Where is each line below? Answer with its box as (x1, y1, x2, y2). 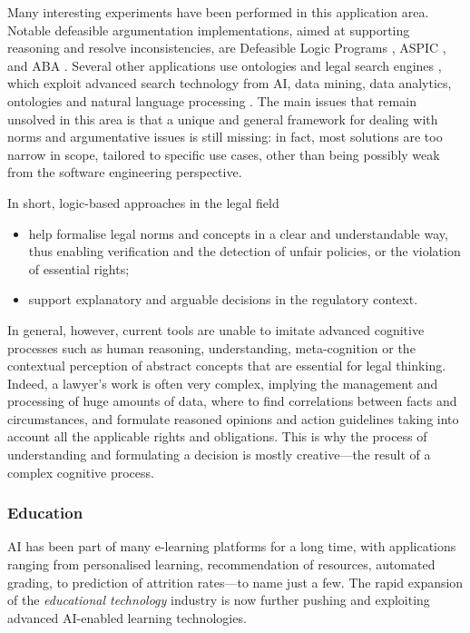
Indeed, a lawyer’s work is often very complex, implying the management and (7, 373, 438, 392)
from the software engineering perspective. (7, 163, 242, 182)
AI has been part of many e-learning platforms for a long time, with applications (7, 537, 456, 556)
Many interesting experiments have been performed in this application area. (7, 3, 429, 21)
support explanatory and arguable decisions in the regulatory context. (28, 290, 418, 309)
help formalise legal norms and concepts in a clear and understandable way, (28, 223, 448, 242)
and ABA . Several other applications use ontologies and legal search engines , (7, 55, 442, 74)
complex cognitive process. (7, 462, 154, 481)
